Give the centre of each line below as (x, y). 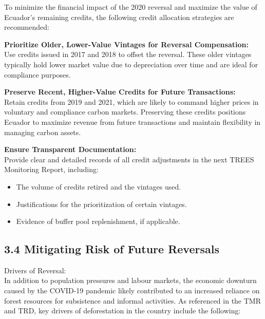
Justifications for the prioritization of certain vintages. (101, 204)
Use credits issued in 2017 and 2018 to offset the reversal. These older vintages (128, 54)
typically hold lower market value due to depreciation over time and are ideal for (131, 64)
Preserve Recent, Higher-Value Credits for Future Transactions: (120, 92)
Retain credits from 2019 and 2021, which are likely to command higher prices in (131, 101)
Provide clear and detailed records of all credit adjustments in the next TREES (129, 159)
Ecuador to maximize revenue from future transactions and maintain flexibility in (132, 121)
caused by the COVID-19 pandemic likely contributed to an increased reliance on (132, 290)
